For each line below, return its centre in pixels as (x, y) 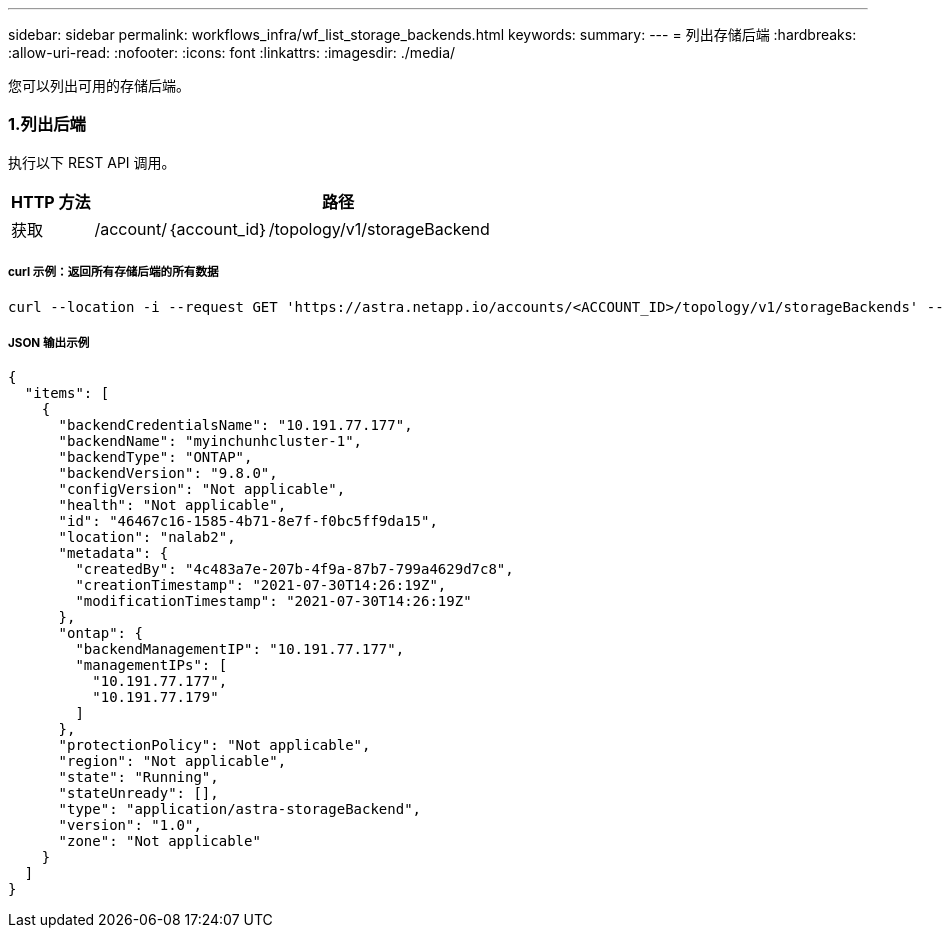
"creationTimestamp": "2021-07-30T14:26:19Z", (261, 585)
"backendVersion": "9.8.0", (168, 473)
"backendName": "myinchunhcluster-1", (210, 441)
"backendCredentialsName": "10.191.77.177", (235, 425)
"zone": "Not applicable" (159, 841)
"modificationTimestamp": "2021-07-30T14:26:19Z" (273, 601)
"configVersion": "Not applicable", (202, 489)
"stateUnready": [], (138, 793)
